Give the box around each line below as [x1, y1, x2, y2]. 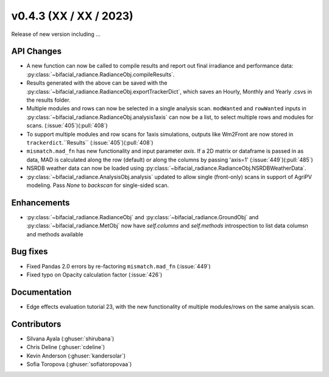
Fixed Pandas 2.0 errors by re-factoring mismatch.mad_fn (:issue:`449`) [26, 262, 211, 270]
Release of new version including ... [11, 30, 101, 38]
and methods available [26, 230, 83, 238]
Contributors [11, 319, 62, 329]
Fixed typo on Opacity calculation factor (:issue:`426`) [26, 271, 163, 278]
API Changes [11, 46, 62, 57]
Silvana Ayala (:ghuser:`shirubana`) [26, 335, 115, 342]
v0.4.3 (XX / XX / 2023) [11, 9, 133, 23]
